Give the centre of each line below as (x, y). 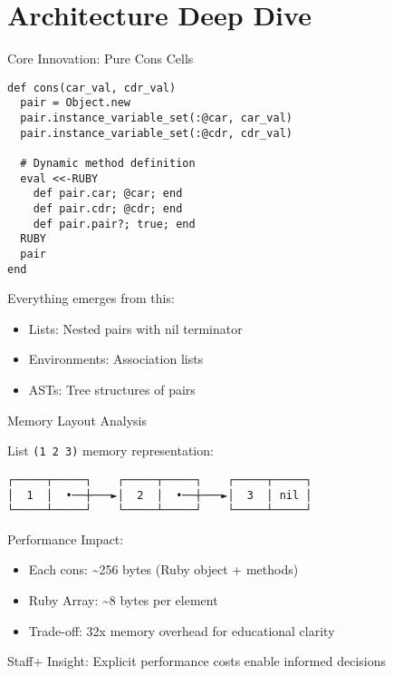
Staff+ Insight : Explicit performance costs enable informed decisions (196, 661)
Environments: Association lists (116, 359)
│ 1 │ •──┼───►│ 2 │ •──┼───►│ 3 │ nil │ (160, 495)
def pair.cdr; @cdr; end (108, 208)
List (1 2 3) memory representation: (110, 451)
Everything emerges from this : (91, 298)
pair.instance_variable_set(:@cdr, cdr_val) (156, 133)
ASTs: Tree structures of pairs (112, 390)
